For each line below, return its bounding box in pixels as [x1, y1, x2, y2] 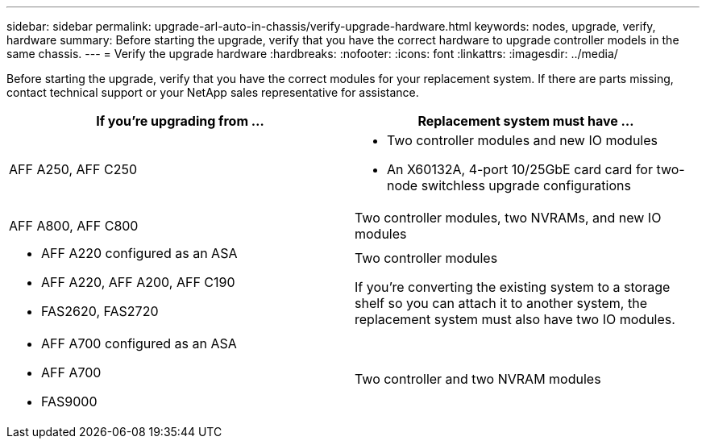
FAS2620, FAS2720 [41, 303, 159, 319]
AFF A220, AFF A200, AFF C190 [41, 274, 235, 290]
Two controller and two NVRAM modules [355, 371, 601, 387]
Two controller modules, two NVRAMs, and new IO [355, 210, 662, 226]
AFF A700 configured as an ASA [41, 335, 237, 351]
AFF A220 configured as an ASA [41, 245, 238, 261]
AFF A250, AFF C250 [9, 161, 137, 177]
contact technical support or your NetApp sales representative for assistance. [6, 85, 419, 99]
